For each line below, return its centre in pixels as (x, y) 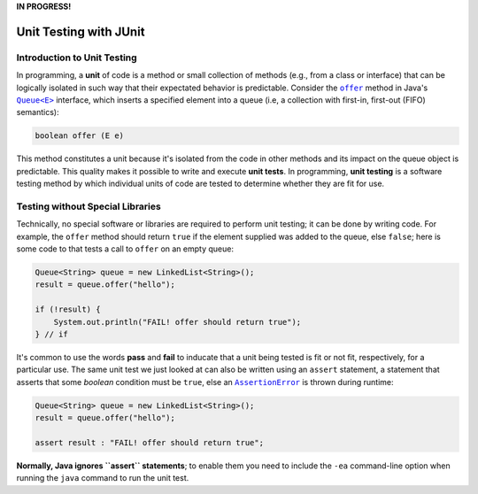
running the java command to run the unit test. (103, 478)
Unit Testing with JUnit (81, 31)
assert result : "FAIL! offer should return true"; (150, 442)
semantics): (38, 112)
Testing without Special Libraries (89, 206)
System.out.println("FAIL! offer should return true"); (177, 322)
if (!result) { (68, 309)
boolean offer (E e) (79, 136)
